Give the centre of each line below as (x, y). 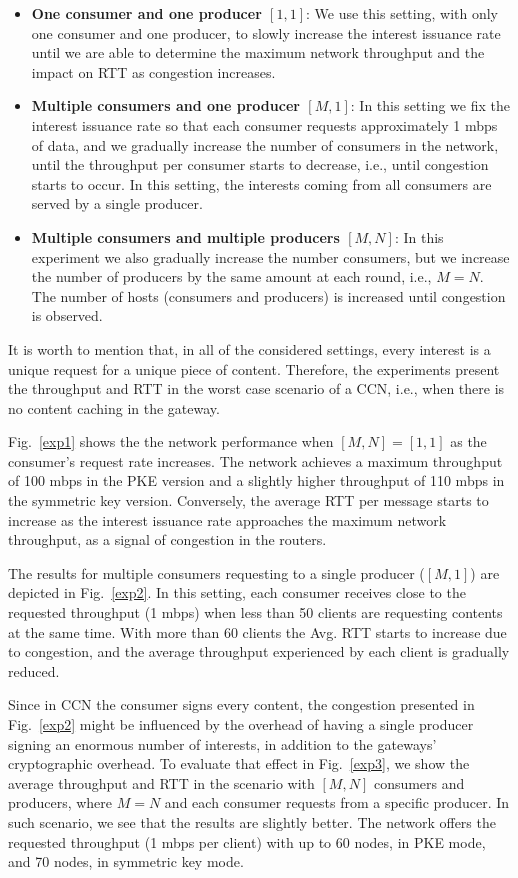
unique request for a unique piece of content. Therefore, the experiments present (254, 368)
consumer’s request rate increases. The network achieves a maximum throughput (255, 460)
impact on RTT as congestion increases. (153, 71)
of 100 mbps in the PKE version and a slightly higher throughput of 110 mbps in (256, 480)
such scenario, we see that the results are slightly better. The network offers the (252, 821)
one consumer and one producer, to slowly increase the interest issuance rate (266, 32)
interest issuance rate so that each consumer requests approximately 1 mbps (264, 124)
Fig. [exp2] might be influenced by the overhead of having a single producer (241, 724)
